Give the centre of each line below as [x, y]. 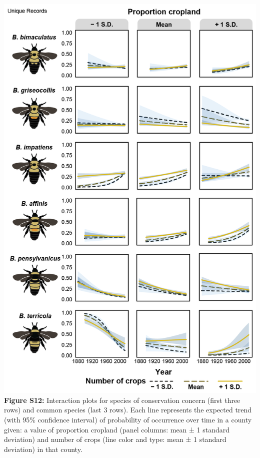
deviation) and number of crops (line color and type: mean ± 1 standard [115, 439]
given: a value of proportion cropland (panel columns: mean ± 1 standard [117, 429]
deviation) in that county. [43, 449]
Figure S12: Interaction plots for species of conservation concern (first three [122, 400]
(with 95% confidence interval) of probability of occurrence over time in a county [128, 420]
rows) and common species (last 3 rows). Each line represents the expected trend [128, 410]
